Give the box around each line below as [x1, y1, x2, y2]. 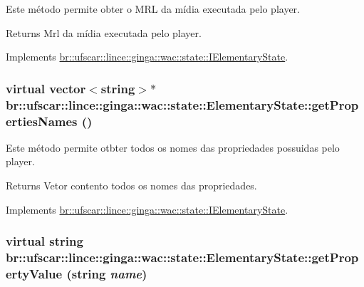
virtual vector [6, 79, 86, 97]
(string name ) [66, 264, 147, 282]
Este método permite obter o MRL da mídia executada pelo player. [6, 1, 300, 16]
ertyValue [6, 264, 63, 282]
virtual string [6, 232, 83, 250]
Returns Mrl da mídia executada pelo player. [6, 25, 202, 40]
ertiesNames [6, 112, 78, 130]
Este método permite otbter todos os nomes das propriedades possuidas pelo [6, 140, 340, 155]
